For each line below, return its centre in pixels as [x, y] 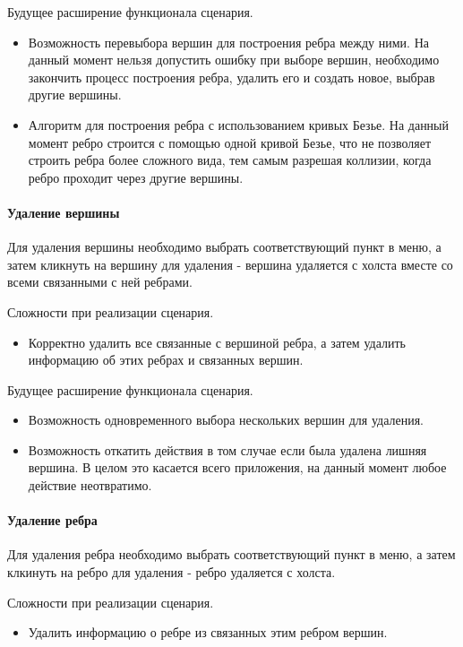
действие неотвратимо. [90, 485]
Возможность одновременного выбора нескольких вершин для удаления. [226, 420]
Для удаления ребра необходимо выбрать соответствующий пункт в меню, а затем [231, 554]
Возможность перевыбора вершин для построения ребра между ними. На [228, 42]
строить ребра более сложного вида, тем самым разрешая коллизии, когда [230, 160]
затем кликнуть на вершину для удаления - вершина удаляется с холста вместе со [230, 264]
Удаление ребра [52, 520]
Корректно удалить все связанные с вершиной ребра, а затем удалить [217, 342]
